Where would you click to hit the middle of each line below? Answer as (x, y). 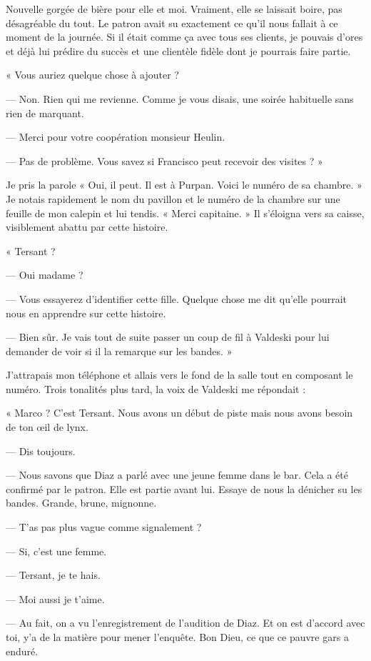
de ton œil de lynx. (47, 427)
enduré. (22, 651)
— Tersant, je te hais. (53, 575)
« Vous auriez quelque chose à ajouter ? (92, 75)
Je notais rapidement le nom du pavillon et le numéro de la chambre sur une (173, 198)
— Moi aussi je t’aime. (55, 598)
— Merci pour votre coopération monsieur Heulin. (116, 137)
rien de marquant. (45, 113)
